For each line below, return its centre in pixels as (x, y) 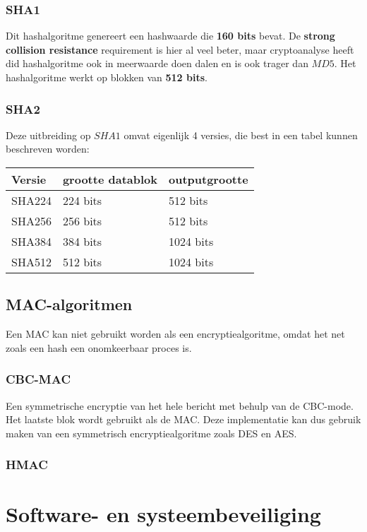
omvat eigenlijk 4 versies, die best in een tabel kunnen (241, 135)
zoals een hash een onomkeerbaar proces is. (99, 347)
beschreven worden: (48, 149)
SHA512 (31, 262)
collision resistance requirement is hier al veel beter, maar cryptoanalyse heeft (180, 49)
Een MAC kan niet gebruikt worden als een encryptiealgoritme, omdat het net (175, 334)
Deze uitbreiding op (48, 135)
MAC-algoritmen (69, 304)
